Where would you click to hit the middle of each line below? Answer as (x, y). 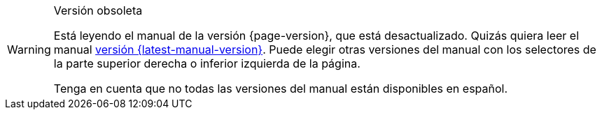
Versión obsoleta (98, 10)
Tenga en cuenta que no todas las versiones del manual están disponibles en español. (281, 89)
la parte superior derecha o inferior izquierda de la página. (207, 63)
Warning (29, 49)
